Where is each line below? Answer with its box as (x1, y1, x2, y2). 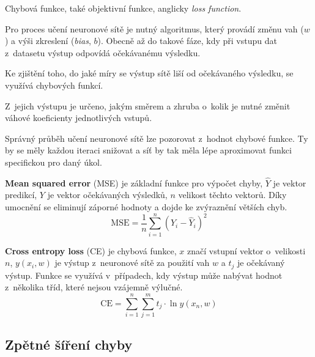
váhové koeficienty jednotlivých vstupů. (5, 111, 152, 124)
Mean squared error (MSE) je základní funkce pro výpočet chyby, (5, 176, 263, 189)
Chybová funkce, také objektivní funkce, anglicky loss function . (5, 2, 242, 14)
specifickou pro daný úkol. (5, 155, 102, 168)
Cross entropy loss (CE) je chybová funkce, (5, 244, 177, 257)
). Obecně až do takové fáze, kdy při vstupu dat (97, 34, 277, 47)
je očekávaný (237, 256, 285, 269)
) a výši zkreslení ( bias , (5, 34, 91, 47)
